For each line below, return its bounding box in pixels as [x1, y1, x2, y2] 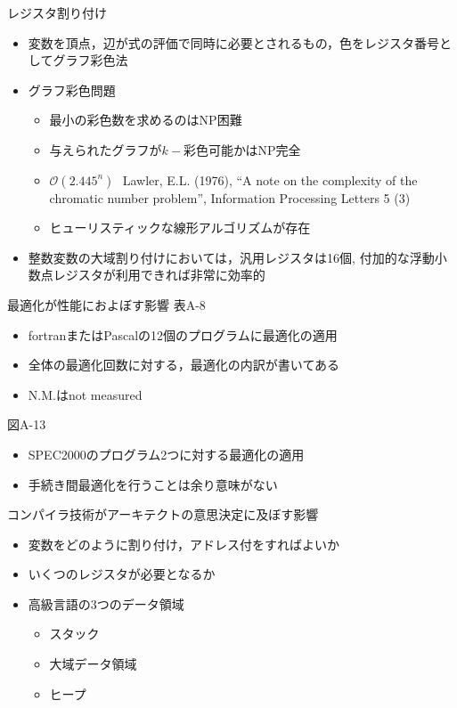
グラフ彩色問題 [28, 80, 116, 99]
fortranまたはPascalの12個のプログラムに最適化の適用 [28, 325, 338, 344]
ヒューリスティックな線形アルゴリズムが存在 [49, 218, 311, 237]
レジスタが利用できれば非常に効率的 [53, 265, 265, 284]
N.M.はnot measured [28, 385, 143, 403]
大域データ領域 [49, 655, 137, 673]
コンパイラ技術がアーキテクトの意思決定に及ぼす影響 [7, 505, 319, 524]
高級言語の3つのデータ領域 [28, 594, 184, 613]
